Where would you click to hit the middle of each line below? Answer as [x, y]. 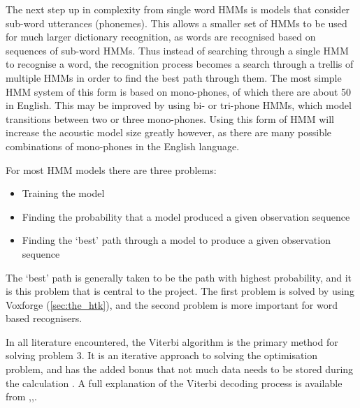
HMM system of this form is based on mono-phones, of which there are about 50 [179, 91]
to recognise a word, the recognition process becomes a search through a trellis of [180, 64]
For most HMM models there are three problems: [111, 169]
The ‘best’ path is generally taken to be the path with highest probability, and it [179, 277]
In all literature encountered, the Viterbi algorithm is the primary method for [172, 341]
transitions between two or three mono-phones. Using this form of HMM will [170, 118]
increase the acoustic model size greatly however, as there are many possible [169, 132]
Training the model [63, 193]
